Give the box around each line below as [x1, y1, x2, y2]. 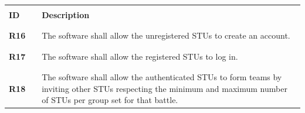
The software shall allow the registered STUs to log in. [42, 50, 238, 62]
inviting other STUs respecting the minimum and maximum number [42, 82, 287, 94]
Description [42, 9, 90, 20]
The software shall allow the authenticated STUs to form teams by [42, 71, 282, 83]
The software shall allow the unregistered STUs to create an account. [42, 29, 290, 42]
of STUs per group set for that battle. [42, 94, 178, 106]
